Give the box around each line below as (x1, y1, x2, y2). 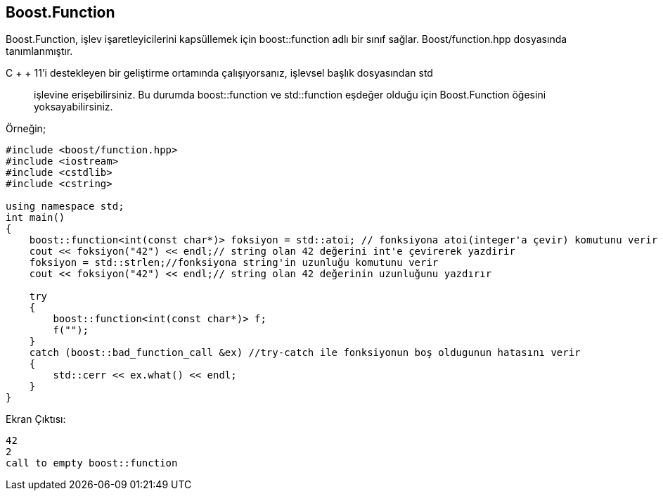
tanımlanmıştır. (6, 45, 73, 58)
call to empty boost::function (6, 457, 178, 469)
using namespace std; (6, 201, 124, 212)
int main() (6, 212, 65, 224)
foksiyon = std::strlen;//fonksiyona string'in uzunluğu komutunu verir (29, 257, 439, 269)
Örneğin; (6, 122, 46, 135)
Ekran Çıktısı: (6, 413, 66, 426)
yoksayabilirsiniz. (34, 101, 113, 113)
